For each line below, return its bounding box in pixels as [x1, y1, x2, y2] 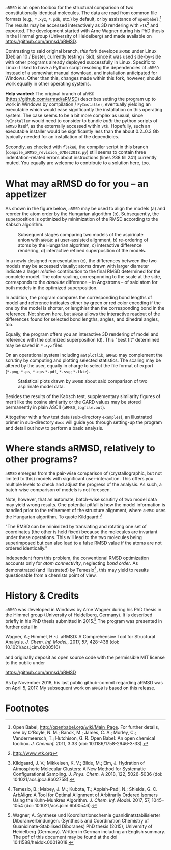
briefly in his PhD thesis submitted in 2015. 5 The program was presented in [5, 617, 162, 625]
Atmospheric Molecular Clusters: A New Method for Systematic [12, 766, 146, 772]
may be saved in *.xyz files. [5, 342, 64, 348]
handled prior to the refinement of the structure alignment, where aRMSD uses [5, 507, 166, 514]
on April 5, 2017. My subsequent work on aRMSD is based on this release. [5, 685, 156, 691]
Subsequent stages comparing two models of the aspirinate [18, 232, 144, 238]
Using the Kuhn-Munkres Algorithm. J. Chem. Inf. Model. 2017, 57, [12, 797, 151, 803]
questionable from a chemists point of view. [5, 572, 97, 578]
